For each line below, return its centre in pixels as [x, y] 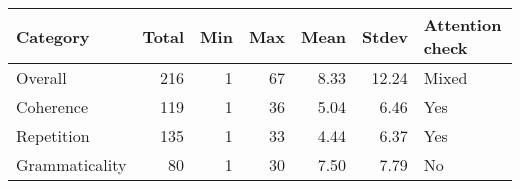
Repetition [53, 135]
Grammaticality [71, 164]
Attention [462, 24]
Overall [41, 77]
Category [53, 36]
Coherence [52, 106]
